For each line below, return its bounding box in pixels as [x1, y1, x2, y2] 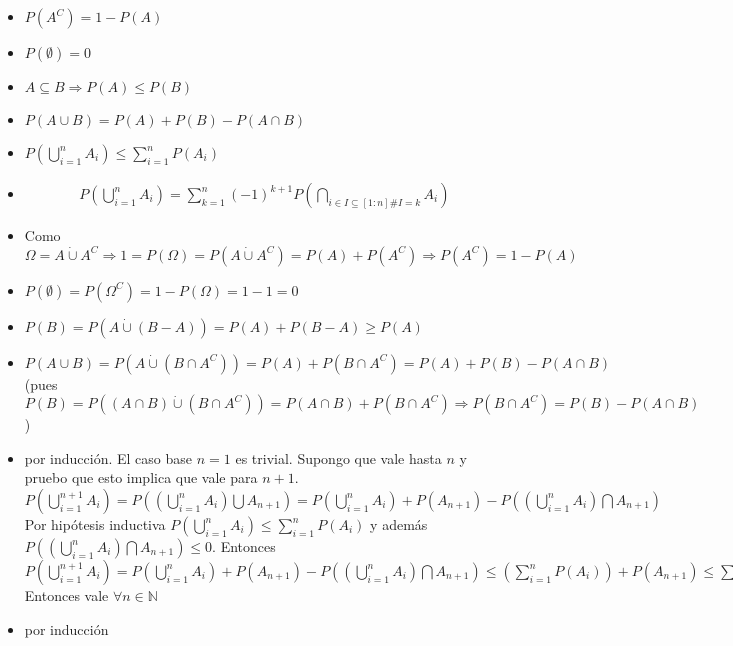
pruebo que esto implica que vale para [24, 467, 258, 488]
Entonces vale [24, 585, 109, 605]
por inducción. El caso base [24, 447, 193, 468]
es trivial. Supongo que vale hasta [235, 447, 442, 468]
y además [370, 514, 428, 534]
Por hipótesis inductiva [24, 514, 166, 534]
